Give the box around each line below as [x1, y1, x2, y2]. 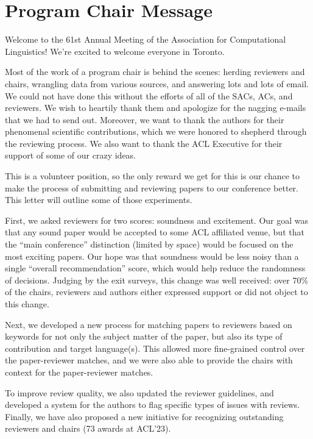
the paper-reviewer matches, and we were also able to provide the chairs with [5, 354, 293, 366]
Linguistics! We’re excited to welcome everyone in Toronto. [5, 45, 225, 57]
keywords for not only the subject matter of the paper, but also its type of [5, 330, 283, 343]
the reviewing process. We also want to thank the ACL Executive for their [5, 137, 283, 149]
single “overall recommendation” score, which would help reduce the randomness [5, 262, 306, 274]
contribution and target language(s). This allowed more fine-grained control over [5, 341, 305, 354]
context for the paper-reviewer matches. [5, 365, 153, 378]
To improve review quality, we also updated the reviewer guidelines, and [5, 386, 274, 399]
